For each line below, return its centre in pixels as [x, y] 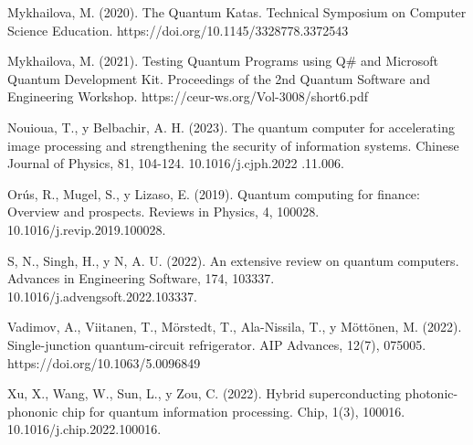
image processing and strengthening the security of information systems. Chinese [233, 145]
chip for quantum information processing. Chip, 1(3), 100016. [233, 411]
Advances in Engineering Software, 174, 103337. [141, 278]
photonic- [431, 393]
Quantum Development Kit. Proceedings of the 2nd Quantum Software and [219, 78]
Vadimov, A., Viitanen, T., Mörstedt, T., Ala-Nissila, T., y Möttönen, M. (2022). [235, 327]
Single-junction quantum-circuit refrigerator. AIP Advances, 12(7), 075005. [217, 344]
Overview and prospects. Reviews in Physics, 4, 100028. [163, 212]
